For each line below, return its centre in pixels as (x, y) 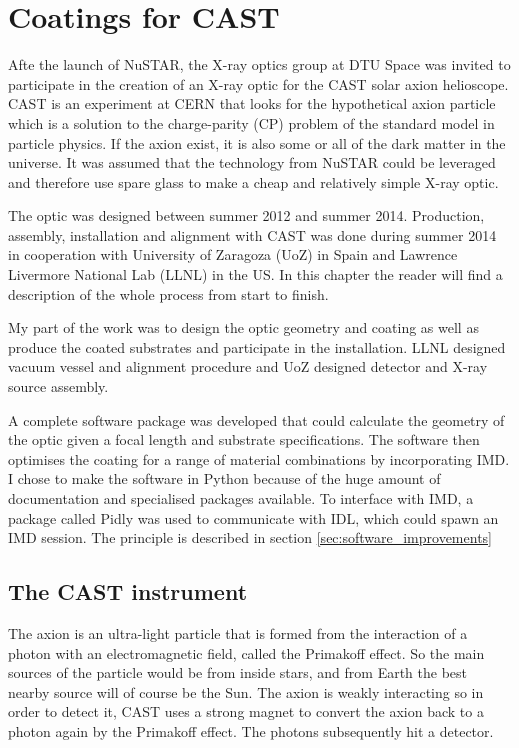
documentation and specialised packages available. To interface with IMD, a (241, 498)
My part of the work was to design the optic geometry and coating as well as (243, 327)
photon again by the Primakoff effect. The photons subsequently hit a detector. (251, 730)
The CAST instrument (128, 591)
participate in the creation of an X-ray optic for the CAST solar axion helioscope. (258, 83)
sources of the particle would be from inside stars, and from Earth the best (238, 672)
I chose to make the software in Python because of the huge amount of (224, 478)
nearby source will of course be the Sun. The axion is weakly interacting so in (246, 691)
